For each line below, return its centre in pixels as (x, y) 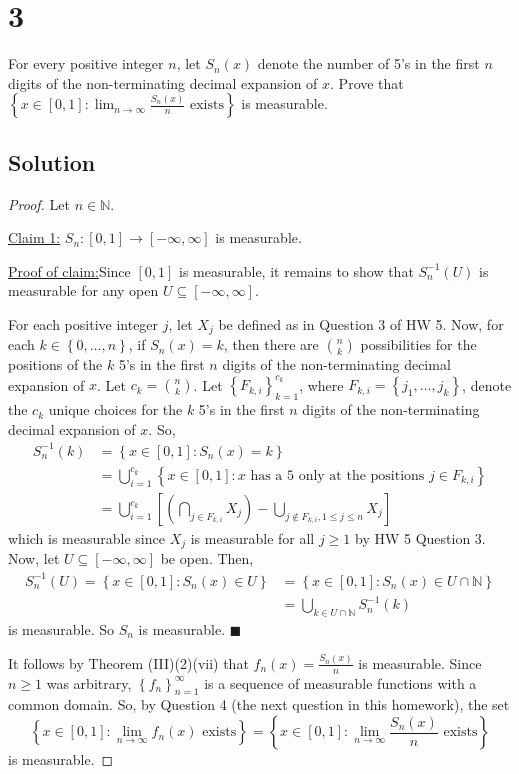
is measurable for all (252, 538)
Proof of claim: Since (69, 270)
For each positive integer (83, 323)
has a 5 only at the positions (337, 475)
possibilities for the (418, 344)
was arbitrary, (89, 682)
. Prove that (367, 82)
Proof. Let (39, 203)
